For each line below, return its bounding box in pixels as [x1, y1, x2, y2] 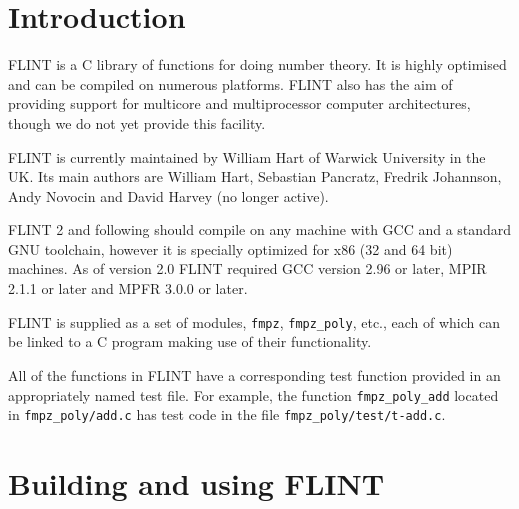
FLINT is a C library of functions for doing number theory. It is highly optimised [8, 54, 507, 75]
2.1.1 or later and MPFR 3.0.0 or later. [8, 278, 248, 299]
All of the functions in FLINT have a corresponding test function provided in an [8, 364, 501, 385]
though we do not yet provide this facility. [8, 112, 266, 133]
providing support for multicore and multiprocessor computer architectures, [8, 93, 471, 114]
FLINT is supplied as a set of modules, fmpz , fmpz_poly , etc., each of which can [8, 311, 501, 332]
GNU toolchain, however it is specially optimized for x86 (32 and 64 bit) [8, 238, 453, 259]
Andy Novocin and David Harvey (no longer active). [8, 185, 329, 206]
